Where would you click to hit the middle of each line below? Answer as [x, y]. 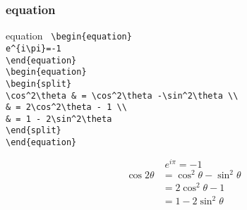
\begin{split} [39, 84]
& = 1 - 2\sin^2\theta [59, 119]
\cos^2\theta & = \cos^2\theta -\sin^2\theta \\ [122, 95]
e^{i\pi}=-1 [34, 48]
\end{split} [34, 131]
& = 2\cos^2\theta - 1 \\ [66, 107]
